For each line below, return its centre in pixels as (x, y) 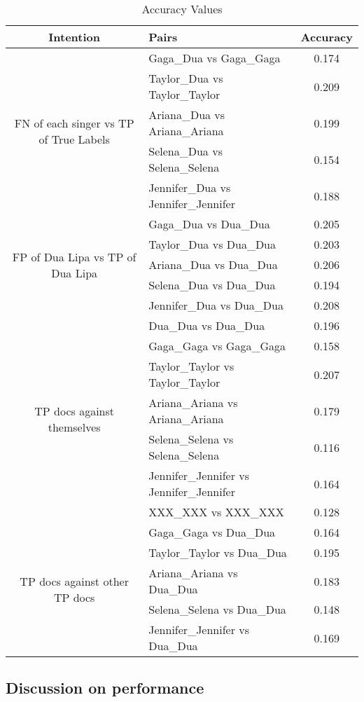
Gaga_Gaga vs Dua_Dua (212, 532)
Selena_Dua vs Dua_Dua (212, 285)
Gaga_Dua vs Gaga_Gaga (215, 58)
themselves (74, 427)
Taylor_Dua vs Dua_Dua (212, 244)
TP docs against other (74, 581)
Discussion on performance (105, 688)
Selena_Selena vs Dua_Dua (217, 609)
